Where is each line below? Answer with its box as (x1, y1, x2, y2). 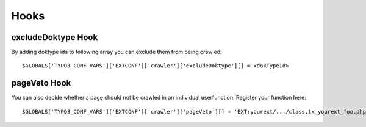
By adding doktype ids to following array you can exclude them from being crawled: (11, 49, 222, 56)
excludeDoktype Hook (11, 32, 98, 43)
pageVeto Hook (11, 78, 71, 88)
